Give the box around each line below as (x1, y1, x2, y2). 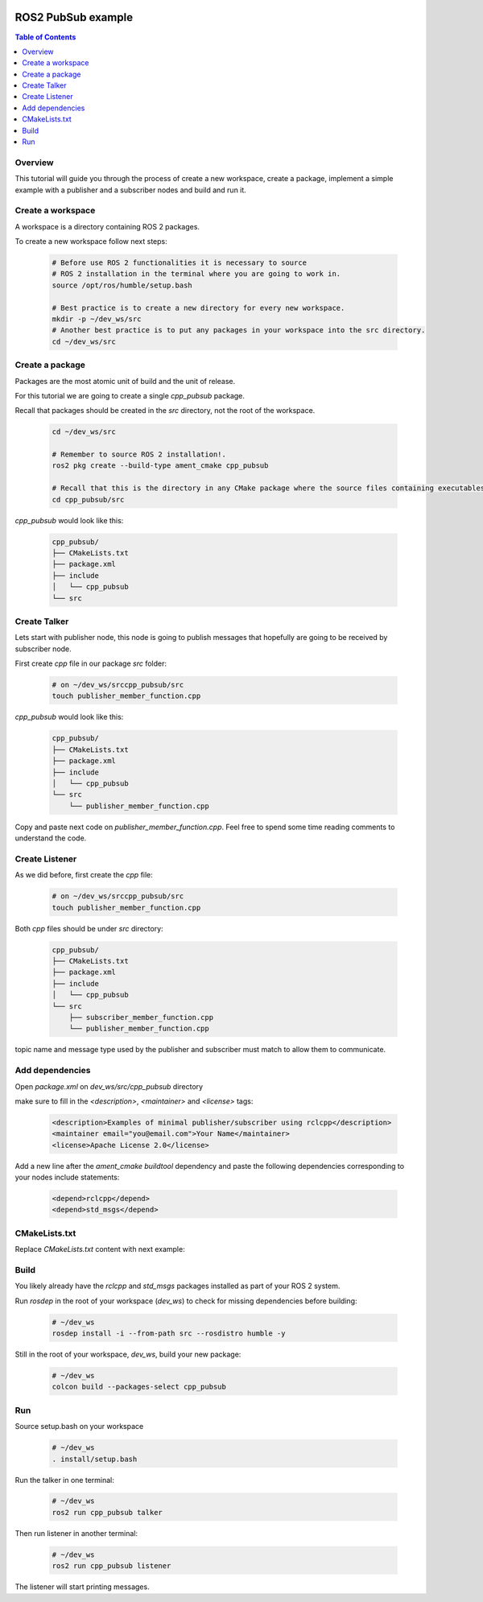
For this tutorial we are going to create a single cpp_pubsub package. (14, 390, 246, 400)
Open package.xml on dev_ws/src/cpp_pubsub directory (14, 1081, 204, 1091)
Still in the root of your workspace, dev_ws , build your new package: (14, 1349, 242, 1360)
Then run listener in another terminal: (14, 1528, 138, 1538)
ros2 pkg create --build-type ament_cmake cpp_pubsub (52, 461, 269, 470)
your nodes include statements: (14, 1172, 120, 1183)
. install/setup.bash (52, 1454, 138, 1464)
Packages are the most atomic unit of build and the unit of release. (14, 376, 236, 386)
